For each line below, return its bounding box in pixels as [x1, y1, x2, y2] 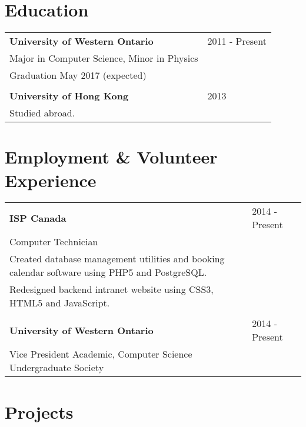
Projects [5, 399, 74, 423]
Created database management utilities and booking [9, 252, 225, 266]
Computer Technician [9, 235, 98, 249]
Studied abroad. [9, 106, 75, 120]
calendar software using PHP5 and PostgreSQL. [9, 265, 207, 279]
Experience [5, 168, 97, 192]
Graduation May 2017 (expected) [9, 68, 147, 82]
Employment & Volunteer [5, 145, 218, 169]
